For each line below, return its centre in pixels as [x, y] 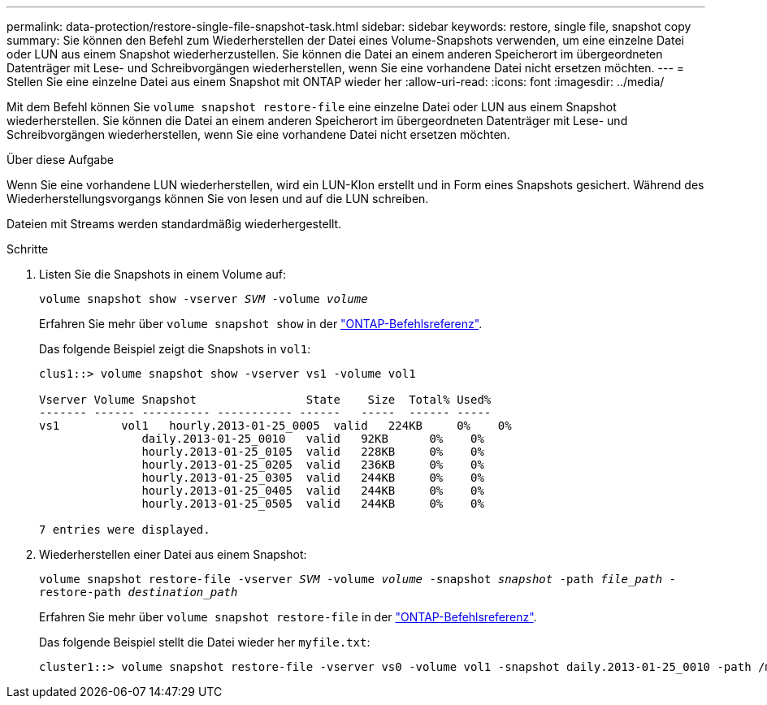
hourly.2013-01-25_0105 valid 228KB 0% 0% [313, 452]
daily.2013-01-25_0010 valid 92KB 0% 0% [313, 439]
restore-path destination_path [139, 592]
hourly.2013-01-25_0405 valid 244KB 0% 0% [313, 491]
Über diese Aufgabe [60, 160]
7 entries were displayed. [125, 530]
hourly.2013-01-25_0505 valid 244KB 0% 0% [313, 504]
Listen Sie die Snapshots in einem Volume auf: [163, 274]
